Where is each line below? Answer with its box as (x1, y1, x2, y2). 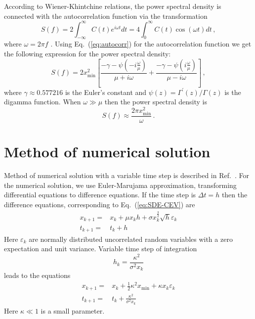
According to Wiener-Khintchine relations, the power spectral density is (4, 1, 221, 11)
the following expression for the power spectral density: (4, 48, 171, 59)
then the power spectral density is (104, 96, 208, 107)
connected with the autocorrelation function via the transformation (4, 10, 208, 21)
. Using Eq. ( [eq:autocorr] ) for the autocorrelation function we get (50, 39, 252, 49)
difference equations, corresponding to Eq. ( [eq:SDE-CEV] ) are (4, 199, 195, 209)
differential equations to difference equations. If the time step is (4, 189, 196, 200)
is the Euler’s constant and (65, 87, 147, 97)
